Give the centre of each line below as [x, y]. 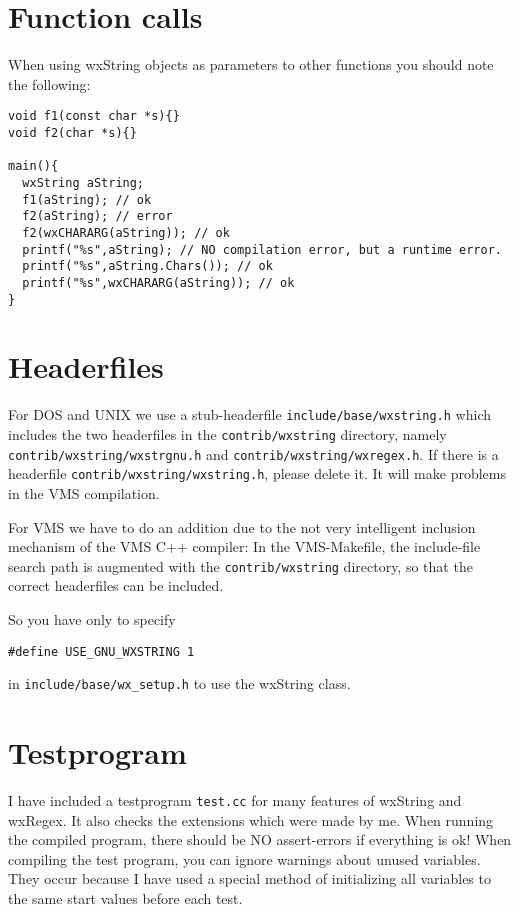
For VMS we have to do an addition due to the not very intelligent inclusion [242, 526]
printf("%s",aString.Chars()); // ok [147, 266]
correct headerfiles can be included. [116, 585]
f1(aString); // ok [87, 199]
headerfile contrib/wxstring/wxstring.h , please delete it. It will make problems [257, 473]
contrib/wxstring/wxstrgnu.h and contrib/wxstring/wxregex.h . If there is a [253, 453]
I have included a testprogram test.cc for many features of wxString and [235, 800]
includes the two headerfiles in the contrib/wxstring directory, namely [227, 433]
